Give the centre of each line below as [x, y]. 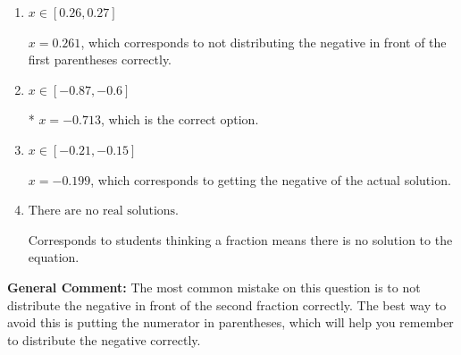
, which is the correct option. [180, 119]
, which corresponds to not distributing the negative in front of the [264, 42]
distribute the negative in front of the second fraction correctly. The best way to [227, 304]
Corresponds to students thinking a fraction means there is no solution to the [240, 239]
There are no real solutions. [104, 211]
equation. [54, 257]
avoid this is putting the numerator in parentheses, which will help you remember [230, 322]
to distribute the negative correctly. [104, 339]
